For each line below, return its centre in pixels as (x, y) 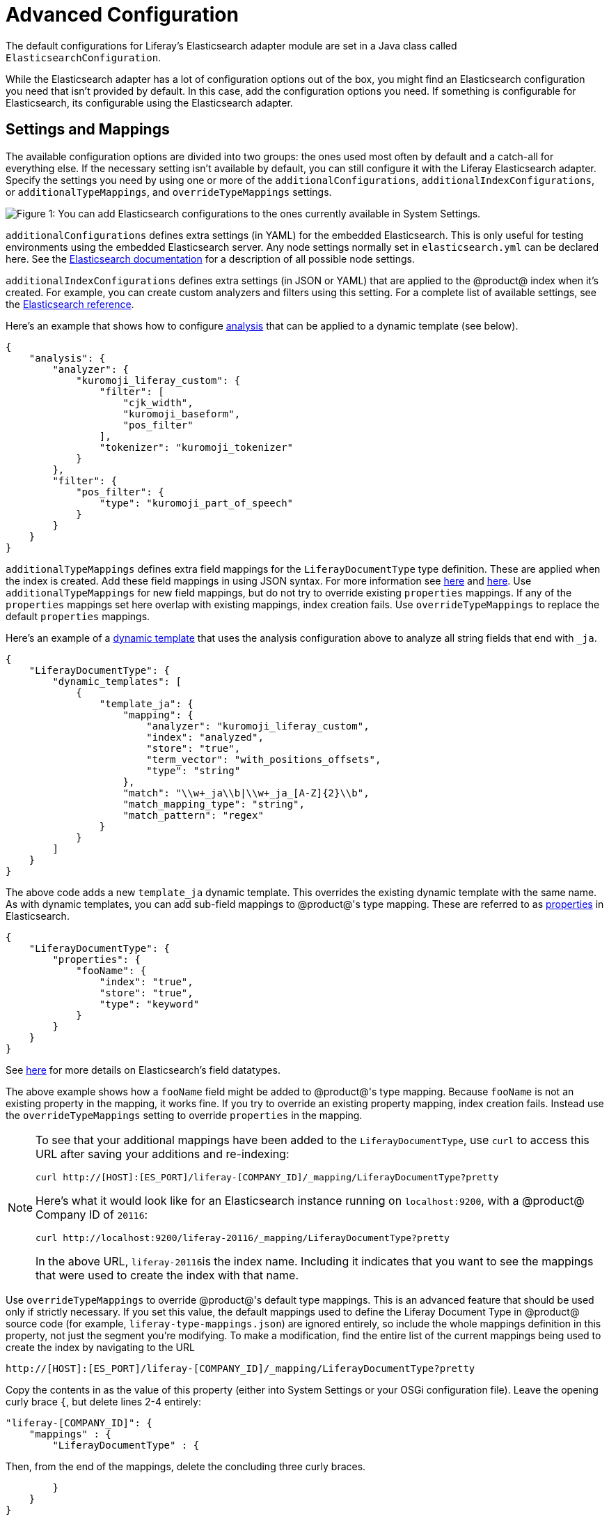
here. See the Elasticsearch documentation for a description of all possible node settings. (210, 259)
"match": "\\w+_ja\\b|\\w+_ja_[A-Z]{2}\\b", (246, 793)
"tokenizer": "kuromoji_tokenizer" (196, 447)
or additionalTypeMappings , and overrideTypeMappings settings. (169, 192)
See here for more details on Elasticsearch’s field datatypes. (143, 1070)
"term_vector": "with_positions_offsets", (264, 759)
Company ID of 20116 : (92, 1214)
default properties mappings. (78, 616)
